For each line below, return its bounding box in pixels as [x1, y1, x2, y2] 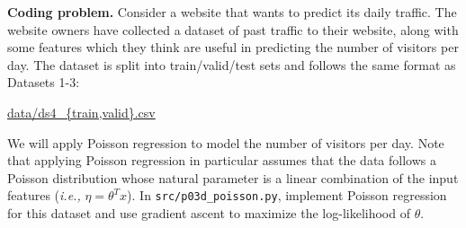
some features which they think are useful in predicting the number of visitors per [7, 38, 459, 57]
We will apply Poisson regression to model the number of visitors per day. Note [7, 133, 444, 152]
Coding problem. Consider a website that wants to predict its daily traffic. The [7, 3, 457, 21]
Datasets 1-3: [7, 73, 80, 92]
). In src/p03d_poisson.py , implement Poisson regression [127, 186, 447, 205]
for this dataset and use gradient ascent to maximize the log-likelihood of [7, 204, 410, 222]
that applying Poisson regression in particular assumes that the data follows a [7, 151, 436, 170]
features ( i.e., [7, 186, 81, 205]
